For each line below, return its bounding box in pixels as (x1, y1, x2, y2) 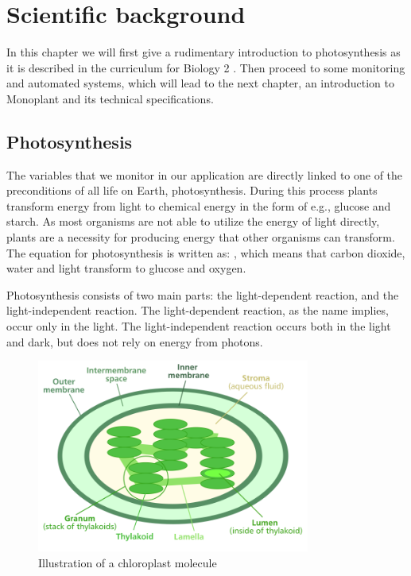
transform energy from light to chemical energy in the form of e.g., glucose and (6, 197, 391, 214)
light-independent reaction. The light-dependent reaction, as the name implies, (6, 302, 389, 319)
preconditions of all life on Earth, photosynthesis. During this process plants (6, 182, 378, 199)
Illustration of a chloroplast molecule (38, 554, 217, 570)
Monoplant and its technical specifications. (6, 90, 214, 106)
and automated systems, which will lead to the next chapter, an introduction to (6, 75, 394, 91)
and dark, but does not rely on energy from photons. (6, 333, 263, 350)
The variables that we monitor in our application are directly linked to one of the (6, 166, 403, 183)
